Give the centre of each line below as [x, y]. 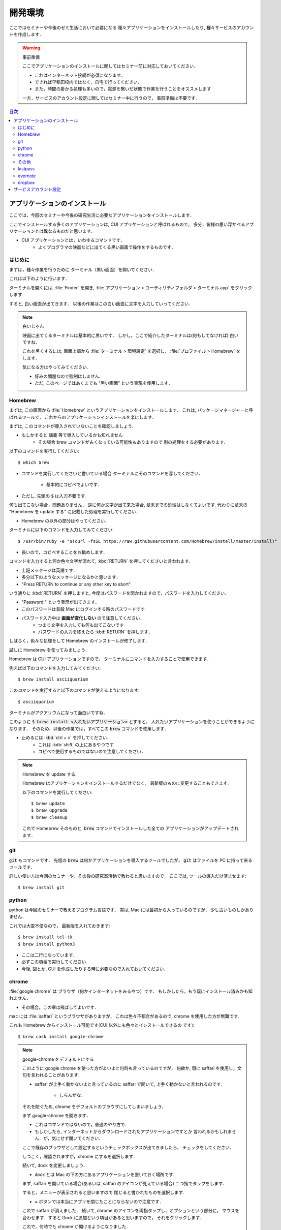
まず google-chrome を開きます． [57, 1115]
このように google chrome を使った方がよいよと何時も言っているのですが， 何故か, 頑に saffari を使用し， [130, 1068]
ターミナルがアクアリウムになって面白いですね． [59, 713]
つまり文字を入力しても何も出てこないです [81, 625]
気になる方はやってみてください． [57, 367]
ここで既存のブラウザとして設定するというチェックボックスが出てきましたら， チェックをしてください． [128, 1147]
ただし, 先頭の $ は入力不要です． [55, 496]
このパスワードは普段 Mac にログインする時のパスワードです [83, 609]
